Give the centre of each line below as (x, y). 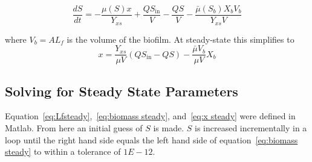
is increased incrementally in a (251, 127)
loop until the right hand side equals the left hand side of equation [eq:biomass (151, 139)
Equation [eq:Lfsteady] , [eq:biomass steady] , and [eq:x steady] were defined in (150, 116)
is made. (169, 127)
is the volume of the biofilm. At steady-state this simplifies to (180, 39)
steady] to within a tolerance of (63, 151)
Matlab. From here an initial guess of (74, 127)
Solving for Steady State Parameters (122, 91)
